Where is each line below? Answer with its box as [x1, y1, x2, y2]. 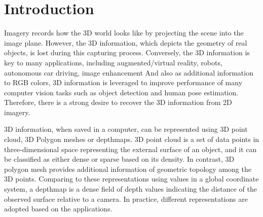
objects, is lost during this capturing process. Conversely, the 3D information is [4, 47, 250, 58]
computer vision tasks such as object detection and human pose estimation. [4, 87, 239, 97]
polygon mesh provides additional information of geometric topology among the [4, 163, 251, 174]
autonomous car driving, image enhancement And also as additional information [4, 67, 253, 78]
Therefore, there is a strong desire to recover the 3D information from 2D [4, 97, 232, 107]
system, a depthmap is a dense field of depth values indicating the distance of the [4, 184, 257, 194]
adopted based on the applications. [4, 203, 112, 214]
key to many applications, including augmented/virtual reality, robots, [4, 57, 222, 67]
